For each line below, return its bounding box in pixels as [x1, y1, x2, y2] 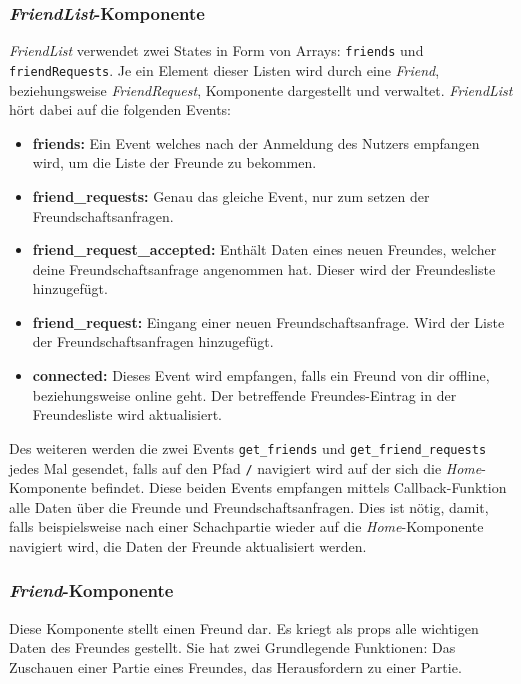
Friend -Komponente [9, 578, 174, 603]
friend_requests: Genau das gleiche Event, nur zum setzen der [32, 185, 430, 206]
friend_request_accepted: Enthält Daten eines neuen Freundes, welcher [32, 239, 497, 260]
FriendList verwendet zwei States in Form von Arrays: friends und [9, 40, 424, 61]
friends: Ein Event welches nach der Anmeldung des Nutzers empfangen [32, 132, 480, 153]
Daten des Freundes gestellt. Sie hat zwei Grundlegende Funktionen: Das [9, 637, 456, 658]
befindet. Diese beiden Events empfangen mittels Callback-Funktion [91, 477, 507, 498]
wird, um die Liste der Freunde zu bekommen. [32, 152, 317, 173]
